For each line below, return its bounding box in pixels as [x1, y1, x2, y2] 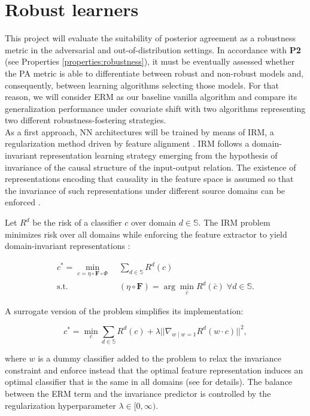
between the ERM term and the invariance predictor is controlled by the [5, 387, 271, 400]
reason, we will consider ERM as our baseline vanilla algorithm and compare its [5, 90, 297, 103]
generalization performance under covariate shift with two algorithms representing [5, 102, 306, 114]
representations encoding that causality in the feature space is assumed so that [5, 172, 294, 185]
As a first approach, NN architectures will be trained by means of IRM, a [5, 125, 274, 138]
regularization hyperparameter [5, 399, 116, 411]
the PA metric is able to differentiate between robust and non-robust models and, [5, 66, 304, 79]
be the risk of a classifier [32, 216, 122, 229]
